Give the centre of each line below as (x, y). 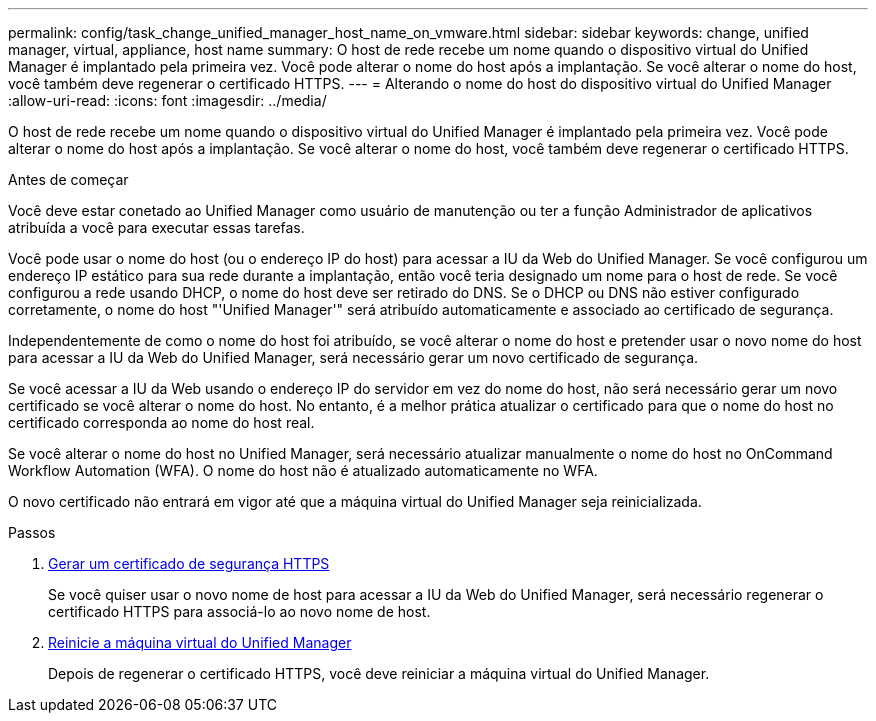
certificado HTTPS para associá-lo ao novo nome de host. (239, 611)
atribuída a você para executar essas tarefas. (156, 227)
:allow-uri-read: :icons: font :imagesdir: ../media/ (167, 100)
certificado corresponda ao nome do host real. (161, 422)
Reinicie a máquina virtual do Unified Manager (200, 642)
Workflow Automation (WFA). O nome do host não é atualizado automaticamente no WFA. (303, 470)
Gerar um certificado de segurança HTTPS (189, 563)
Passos (32, 532)
